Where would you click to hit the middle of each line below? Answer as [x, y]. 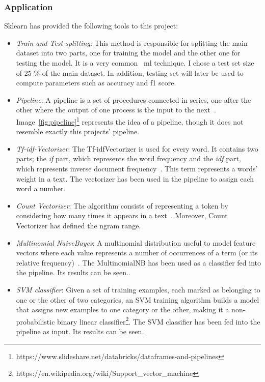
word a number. [41, 188]
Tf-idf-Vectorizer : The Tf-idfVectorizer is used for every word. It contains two [137, 148]
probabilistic [35, 321]
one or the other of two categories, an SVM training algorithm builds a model [138, 299]
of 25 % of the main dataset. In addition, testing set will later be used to [130, 72]
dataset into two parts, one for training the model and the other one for [128, 53]
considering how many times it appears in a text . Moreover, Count [122, 215]
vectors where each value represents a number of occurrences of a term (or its [137, 253]
